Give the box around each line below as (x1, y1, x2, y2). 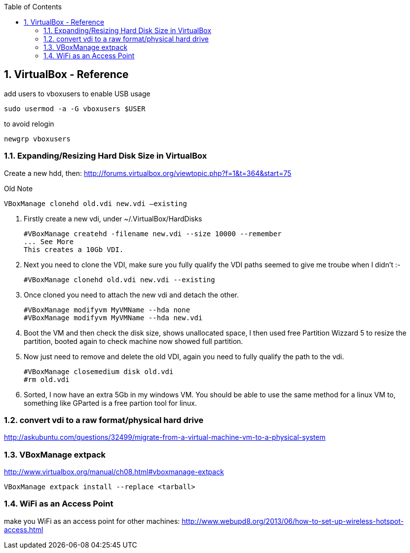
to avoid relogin (4, 119, 54, 128)
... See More (24, 237, 74, 246)
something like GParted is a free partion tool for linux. (24, 398, 197, 407)
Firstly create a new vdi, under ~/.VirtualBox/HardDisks (24, 214, 202, 223)
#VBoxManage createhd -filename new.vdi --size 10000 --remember (24, 229, 282, 238)
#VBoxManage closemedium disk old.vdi (24, 367, 174, 376)
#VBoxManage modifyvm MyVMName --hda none (24, 305, 190, 314)
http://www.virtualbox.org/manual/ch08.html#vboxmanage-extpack (4, 468, 224, 476)
